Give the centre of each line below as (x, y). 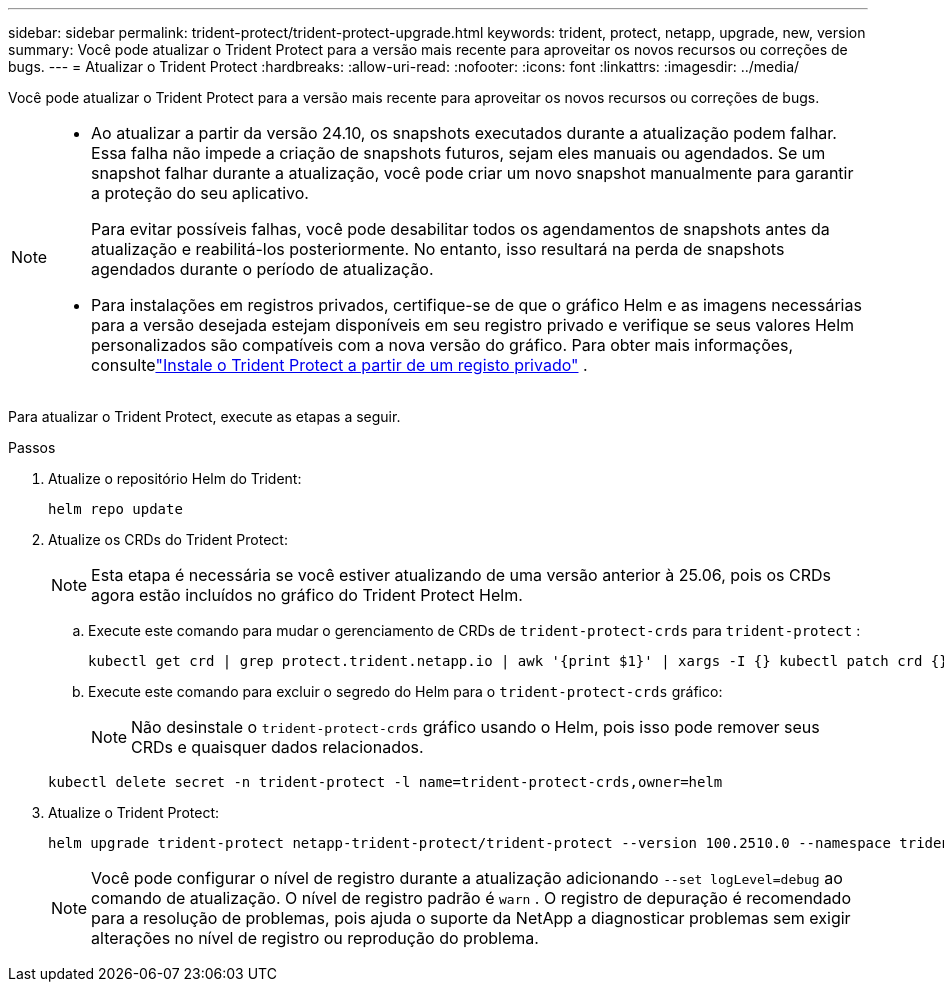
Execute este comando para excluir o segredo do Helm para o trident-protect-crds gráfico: (405, 691)
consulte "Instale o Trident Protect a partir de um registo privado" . (339, 365)
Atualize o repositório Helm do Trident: (175, 478)
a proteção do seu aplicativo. (200, 193)
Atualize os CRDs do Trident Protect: (168, 539)
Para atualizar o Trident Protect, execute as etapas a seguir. (204, 416)
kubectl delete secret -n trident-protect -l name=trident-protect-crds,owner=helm (385, 782)
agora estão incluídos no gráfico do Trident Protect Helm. (307, 595)
